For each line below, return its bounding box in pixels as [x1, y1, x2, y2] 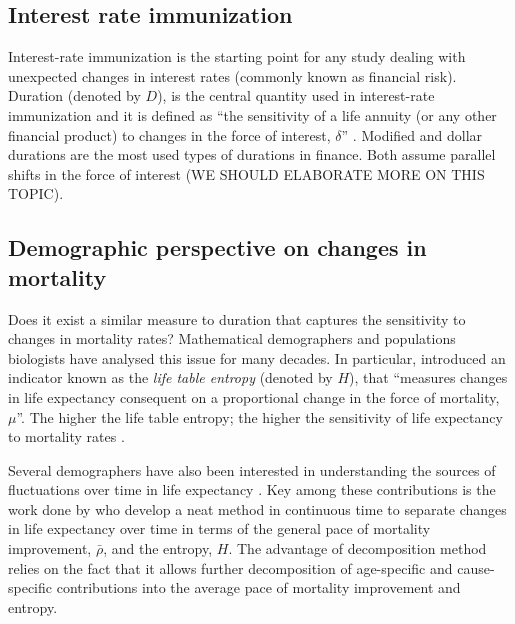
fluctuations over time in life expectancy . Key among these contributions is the [8, 479, 496, 500]
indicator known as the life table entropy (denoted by [8, 367, 333, 388]
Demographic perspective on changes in [8, 232, 427, 263]
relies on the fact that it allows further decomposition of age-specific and [8, 557, 453, 578]
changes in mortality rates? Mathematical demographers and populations [8, 328, 456, 349]
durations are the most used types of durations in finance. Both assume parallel [8, 144, 496, 165]
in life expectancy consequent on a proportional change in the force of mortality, [8, 386, 500, 407]
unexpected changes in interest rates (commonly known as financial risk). [8, 65, 457, 86]
